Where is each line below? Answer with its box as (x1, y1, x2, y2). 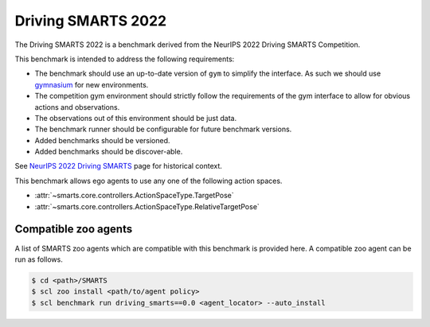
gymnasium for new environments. (34, 80, 149, 89)
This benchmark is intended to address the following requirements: (14, 54, 235, 64)
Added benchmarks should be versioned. (34, 135, 170, 145)
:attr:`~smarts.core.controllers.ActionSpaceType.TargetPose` (34, 191, 234, 200)
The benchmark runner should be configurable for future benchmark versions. (34, 124, 292, 134)
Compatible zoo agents (14, 223, 133, 236)
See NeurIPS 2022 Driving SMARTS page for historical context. (14, 162, 223, 171)
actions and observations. (34, 102, 120, 111)
